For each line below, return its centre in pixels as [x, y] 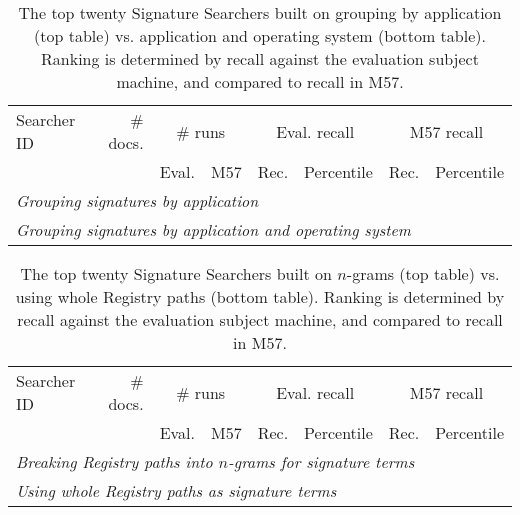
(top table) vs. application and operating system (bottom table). [260, 35]
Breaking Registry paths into [114, 461]
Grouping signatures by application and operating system [213, 229]
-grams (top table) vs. [423, 273]
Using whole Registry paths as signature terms [176, 490]
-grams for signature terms [321, 461]
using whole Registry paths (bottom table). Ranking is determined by [260, 296]
